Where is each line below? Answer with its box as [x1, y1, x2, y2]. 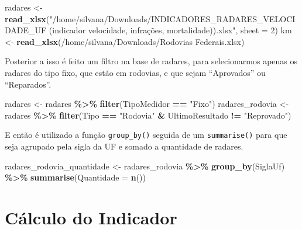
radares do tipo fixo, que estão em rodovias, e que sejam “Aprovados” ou [5, 66, 266, 78]
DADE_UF [5, 24, 47, 36]
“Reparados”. [5, 78, 52, 90]
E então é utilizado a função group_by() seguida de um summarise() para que [5, 129, 287, 141]
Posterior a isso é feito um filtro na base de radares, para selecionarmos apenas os [5, 55, 298, 67]
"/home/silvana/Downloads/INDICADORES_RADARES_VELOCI [49, 12, 296, 25]
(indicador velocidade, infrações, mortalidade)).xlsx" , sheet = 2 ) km [49, 24, 292, 36]
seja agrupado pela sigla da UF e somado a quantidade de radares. [5, 140, 243, 152]
